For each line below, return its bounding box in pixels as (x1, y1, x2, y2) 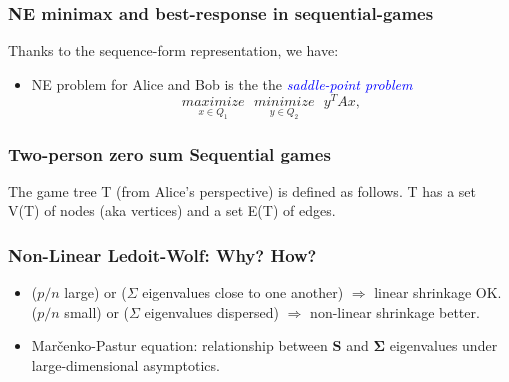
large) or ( (64, 282, 127, 303)
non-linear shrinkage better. (310, 301, 480, 322)
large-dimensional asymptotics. (31, 355, 220, 376)
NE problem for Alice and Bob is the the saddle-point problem (31, 73, 413, 94)
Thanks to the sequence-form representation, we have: (8, 40, 339, 61)
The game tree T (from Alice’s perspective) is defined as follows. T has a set (8, 180, 477, 201)
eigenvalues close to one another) (142, 282, 344, 303)
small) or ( (64, 301, 130, 322)
